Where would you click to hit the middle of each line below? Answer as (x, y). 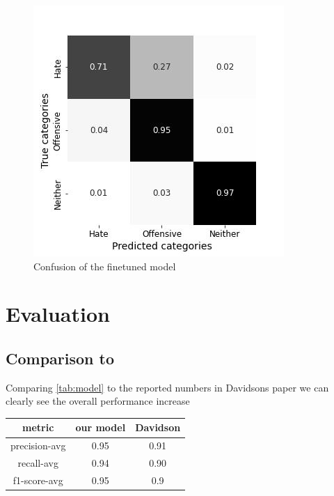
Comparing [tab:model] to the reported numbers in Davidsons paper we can (167, 387)
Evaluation (58, 314)
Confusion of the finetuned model (105, 266)
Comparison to (60, 358)
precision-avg (38, 445)
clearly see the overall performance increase (98, 401)
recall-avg (38, 463)
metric (38, 427)
